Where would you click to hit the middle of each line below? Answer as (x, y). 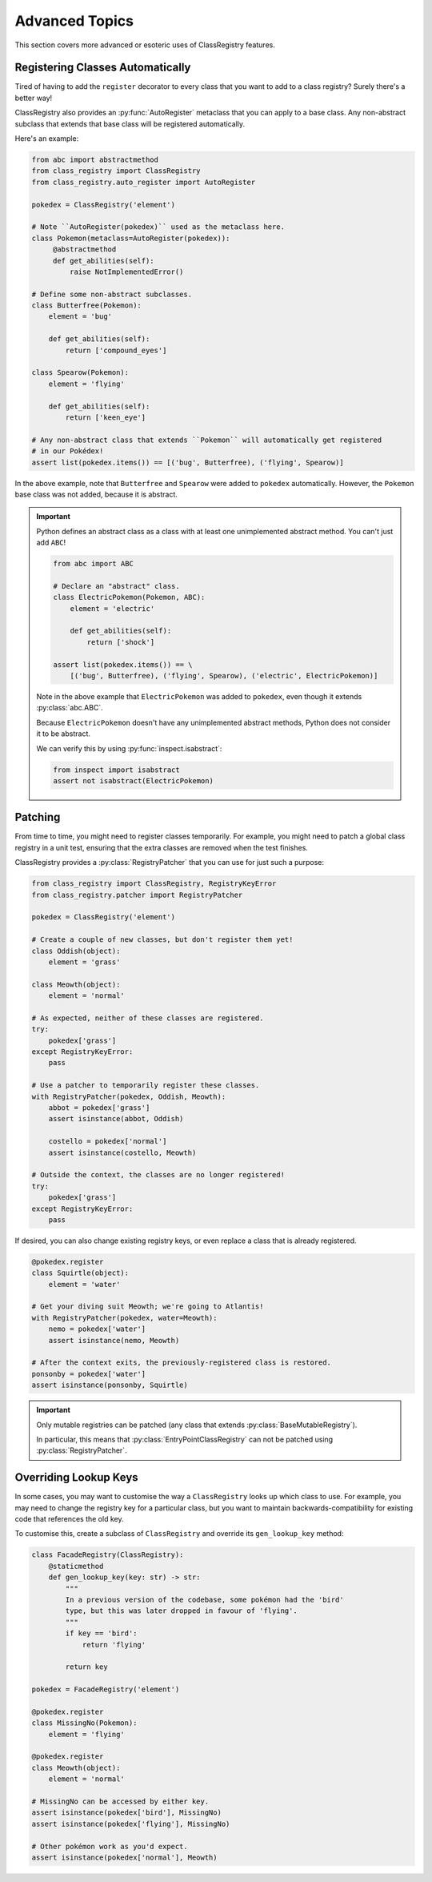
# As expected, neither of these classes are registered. (148, 1018)
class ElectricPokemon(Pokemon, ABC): (129, 597)
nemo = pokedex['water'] (97, 1329)
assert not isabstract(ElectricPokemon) (133, 780)
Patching (38, 817)
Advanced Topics (74, 21)
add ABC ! (51, 543)
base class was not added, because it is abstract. (96, 494)
